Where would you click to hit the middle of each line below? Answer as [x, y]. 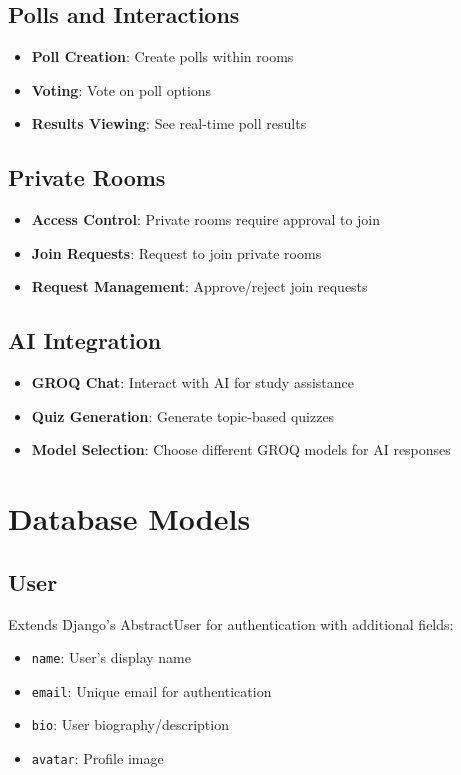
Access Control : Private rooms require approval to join [206, 219]
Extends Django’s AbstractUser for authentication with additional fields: [231, 623]
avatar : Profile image [97, 758]
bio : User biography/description [130, 724]
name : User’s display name [111, 657]
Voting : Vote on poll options [121, 89]
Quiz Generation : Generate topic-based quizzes [183, 415]
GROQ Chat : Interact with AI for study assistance [193, 382]
